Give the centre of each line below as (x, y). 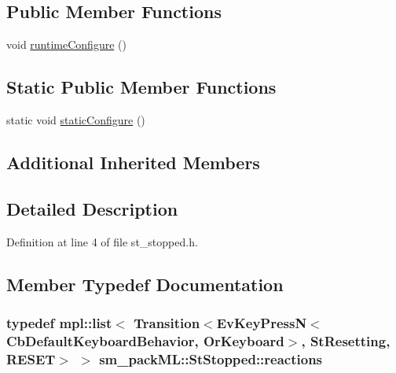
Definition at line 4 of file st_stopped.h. (102, 241)
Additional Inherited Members (133, 162)
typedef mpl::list (59, 322)
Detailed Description (92, 208)
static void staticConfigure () (76, 120)
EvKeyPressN (262, 322)
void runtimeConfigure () (66, 44)
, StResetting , (346, 340)
